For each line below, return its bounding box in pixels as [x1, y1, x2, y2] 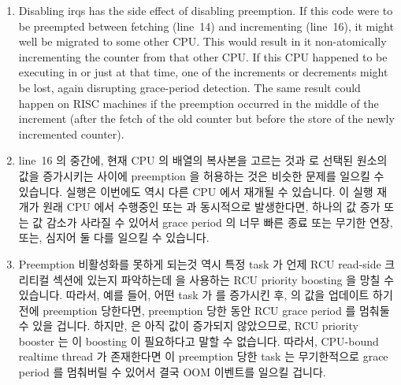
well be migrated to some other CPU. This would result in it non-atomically [18, 33, 387, 50]
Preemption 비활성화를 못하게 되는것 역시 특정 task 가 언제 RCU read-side [18, 255, 381, 272]
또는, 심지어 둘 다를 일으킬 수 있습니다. [18, 229, 210, 246]
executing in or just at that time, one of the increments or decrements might [18, 64, 388, 80]
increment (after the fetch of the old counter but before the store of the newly [18, 110, 395, 127]
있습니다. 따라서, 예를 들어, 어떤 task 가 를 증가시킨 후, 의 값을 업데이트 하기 [18, 287, 393, 303]
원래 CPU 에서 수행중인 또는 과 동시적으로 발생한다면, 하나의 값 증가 [43, 198, 381, 215]
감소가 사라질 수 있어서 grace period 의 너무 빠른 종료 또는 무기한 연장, [46, 213, 393, 230]
